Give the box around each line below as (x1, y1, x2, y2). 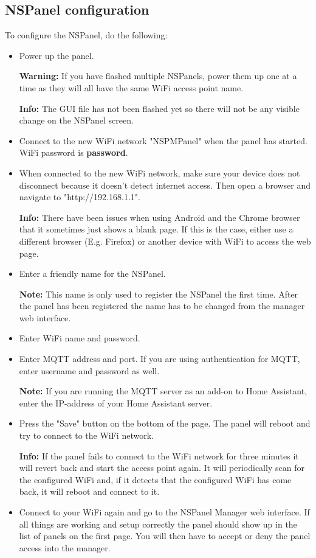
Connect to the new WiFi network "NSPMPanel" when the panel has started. (19, 134, 307, 147)
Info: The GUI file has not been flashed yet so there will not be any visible (19, 102, 300, 114)
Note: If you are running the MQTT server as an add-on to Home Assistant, (19, 385, 307, 397)
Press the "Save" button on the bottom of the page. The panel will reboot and (19, 417, 311, 430)
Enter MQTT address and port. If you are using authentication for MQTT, (19, 352, 300, 365)
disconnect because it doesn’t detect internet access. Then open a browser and (19, 178, 311, 191)
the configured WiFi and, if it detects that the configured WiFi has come (19, 473, 292, 486)
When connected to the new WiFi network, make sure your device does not (19, 166, 300, 179)
